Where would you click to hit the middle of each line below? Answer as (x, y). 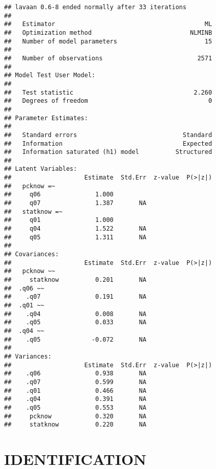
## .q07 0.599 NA (75, 382)
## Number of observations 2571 (108, 58)
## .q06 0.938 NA (75, 374)
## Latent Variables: (41, 169)
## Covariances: (32, 254)
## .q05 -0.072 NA (75, 339)
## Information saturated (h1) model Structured (108, 152)
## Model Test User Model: (50, 75)
